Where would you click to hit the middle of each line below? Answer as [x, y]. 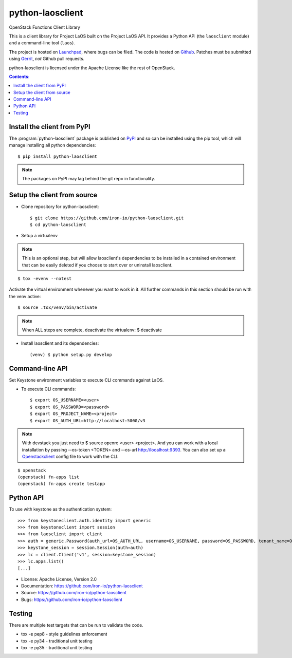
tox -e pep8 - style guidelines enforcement [64, 634]
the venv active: [25, 296]
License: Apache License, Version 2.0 [59, 579]
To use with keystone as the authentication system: [60, 509]
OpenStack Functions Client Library [45, 27]
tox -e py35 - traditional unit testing [57, 647]
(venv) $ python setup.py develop [71, 355]
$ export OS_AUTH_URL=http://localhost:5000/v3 [88, 421]
